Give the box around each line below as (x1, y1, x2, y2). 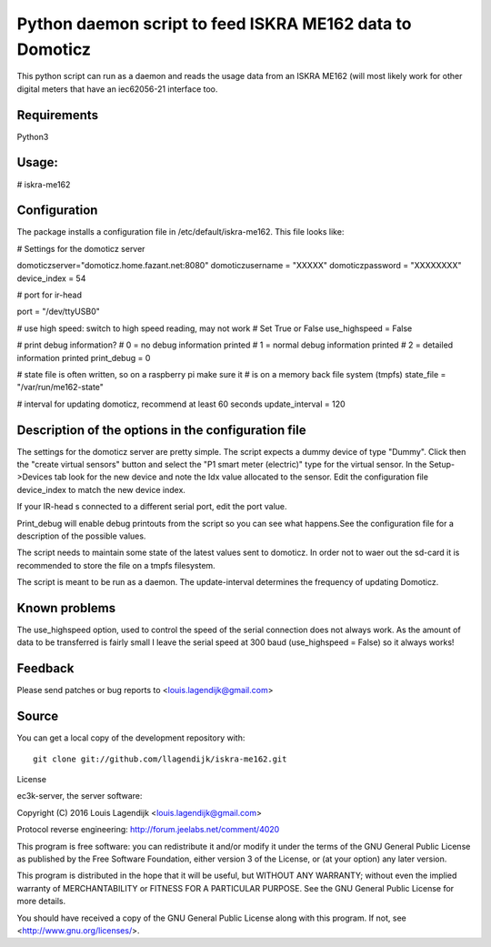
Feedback (16, 660, 75, 677)
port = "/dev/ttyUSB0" (16, 306, 100, 317)
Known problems (16, 600, 116, 616)
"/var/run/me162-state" (16, 382, 105, 393)
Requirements (16, 107, 99, 123)
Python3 (16, 131, 49, 142)
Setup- (428, 459, 455, 470)
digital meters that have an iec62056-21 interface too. (16, 83, 218, 95)
